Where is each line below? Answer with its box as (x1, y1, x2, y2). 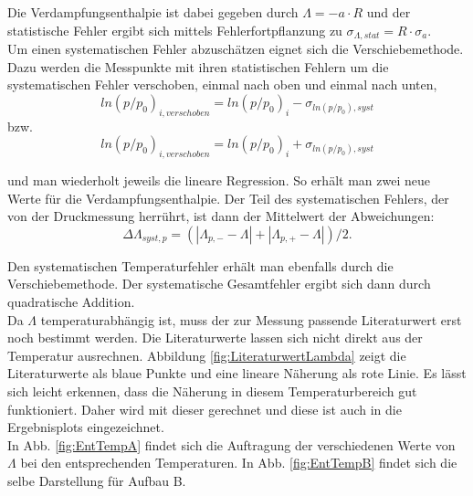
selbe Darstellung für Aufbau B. (7, 470, 186, 490)
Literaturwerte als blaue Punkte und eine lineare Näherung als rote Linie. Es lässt (7, 364, 467, 383)
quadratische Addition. (7, 291, 135, 311)
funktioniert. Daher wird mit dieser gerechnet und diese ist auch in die (7, 399, 402, 418)
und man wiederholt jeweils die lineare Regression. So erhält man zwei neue (7, 171, 430, 190)
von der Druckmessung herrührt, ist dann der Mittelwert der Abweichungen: (7, 206, 435, 226)
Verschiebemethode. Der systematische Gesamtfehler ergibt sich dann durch (7, 274, 431, 293)
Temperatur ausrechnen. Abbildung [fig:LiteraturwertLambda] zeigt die (7, 345, 406, 364)
